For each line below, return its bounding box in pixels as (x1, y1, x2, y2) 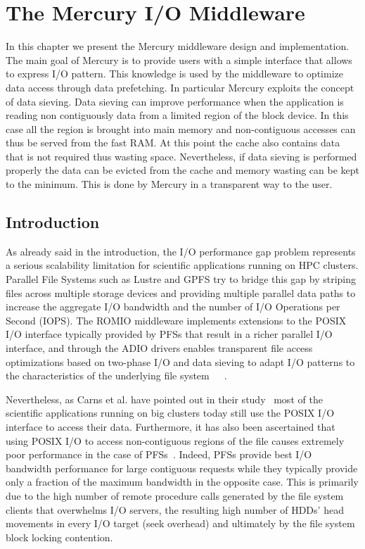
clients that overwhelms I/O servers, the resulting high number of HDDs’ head (6, 502, 344, 517)
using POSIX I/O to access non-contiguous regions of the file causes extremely (6, 433, 345, 448)
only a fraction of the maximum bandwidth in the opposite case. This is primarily (6, 474, 359, 489)
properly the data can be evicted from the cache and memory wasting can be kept (6, 163, 360, 177)
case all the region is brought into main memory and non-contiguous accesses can (6, 121, 356, 136)
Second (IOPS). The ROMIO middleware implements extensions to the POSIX (6, 313, 347, 327)
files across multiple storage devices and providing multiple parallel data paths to (6, 285, 356, 300)
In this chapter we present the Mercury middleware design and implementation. (6, 39, 350, 53)
